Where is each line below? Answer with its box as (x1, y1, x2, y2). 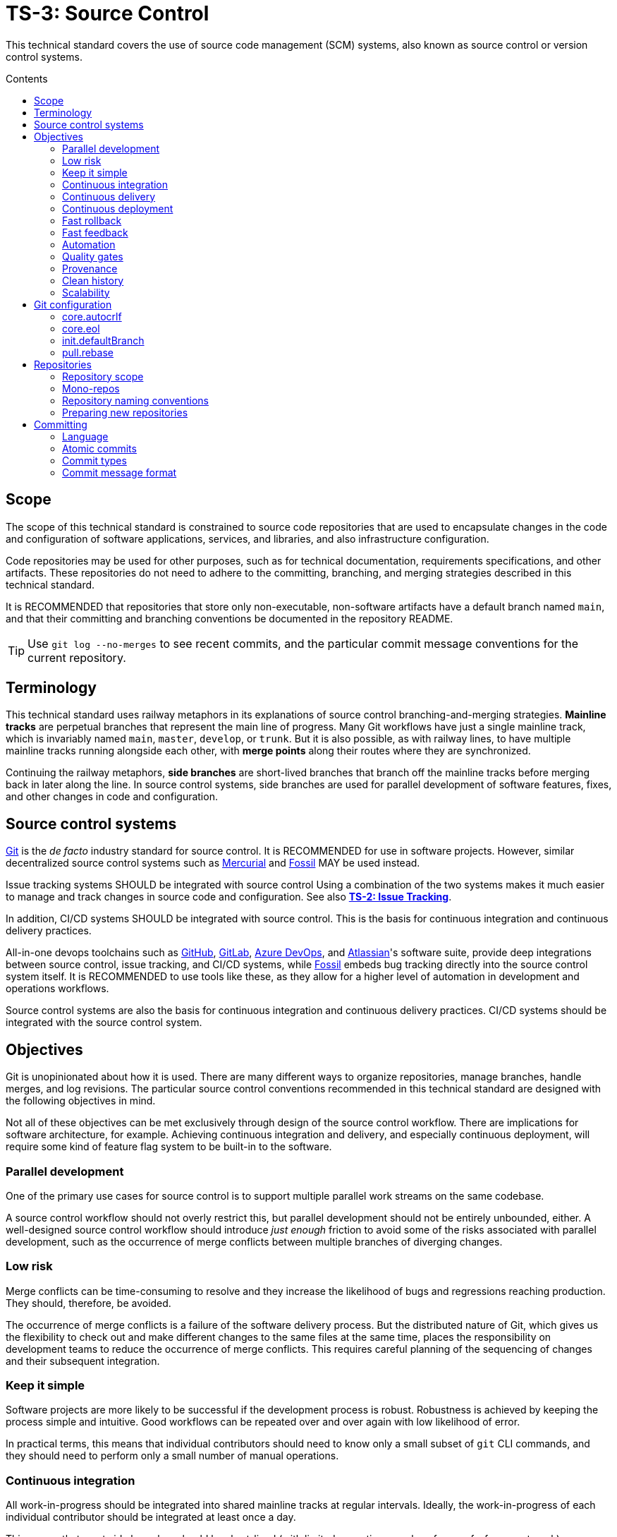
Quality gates (62, 250, 123, 263)
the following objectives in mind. (6, 1095, 156, 1107)
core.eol (62, 322, 100, 334)
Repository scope (62, 370, 144, 382)
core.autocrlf (62, 310, 122, 323)
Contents (6, 72, 48, 85)
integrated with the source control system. (6, 1016, 202, 1029)
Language (62, 430, 109, 442)
